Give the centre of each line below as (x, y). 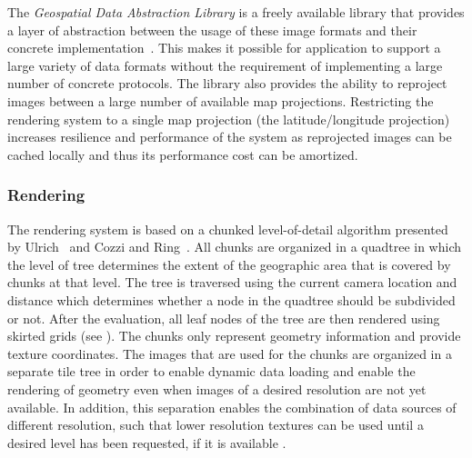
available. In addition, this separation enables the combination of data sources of (232, 407)
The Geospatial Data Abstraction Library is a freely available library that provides (236, 12)
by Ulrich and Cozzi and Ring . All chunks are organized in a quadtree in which (235, 247)
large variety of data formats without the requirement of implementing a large (225, 65)
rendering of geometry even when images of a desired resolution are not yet (217, 388)
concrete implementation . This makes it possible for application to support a (224, 48)
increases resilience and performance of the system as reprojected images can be (230, 137)
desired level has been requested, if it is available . (147, 442)
